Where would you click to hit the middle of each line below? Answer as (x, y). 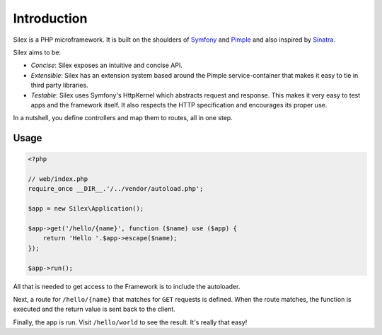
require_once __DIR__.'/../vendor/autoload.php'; (116, 189)
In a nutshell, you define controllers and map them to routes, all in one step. (123, 118)
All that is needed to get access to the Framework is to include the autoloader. (127, 286)
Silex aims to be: (37, 52)
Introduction (50, 18)
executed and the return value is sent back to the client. (94, 309)
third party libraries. (59, 86)
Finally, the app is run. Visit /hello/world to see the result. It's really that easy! (130, 322)
